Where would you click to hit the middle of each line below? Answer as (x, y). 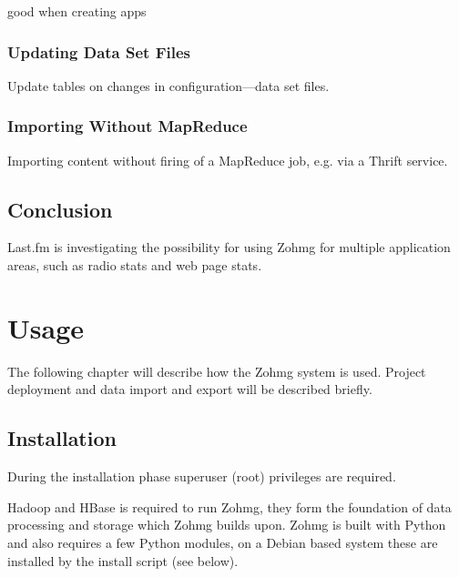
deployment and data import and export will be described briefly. (190, 389)
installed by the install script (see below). (123, 560)
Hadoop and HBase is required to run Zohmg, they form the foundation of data (229, 506)
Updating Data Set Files (99, 51)
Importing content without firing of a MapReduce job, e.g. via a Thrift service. (228, 160)
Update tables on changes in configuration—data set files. (168, 85)
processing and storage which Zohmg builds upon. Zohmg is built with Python (227, 525)
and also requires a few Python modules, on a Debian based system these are (223, 542)
